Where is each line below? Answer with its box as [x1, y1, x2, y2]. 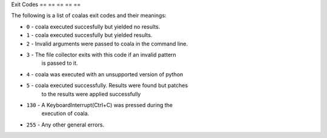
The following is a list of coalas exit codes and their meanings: [11, 12, 167, 19]
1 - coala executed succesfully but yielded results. [26, 31, 153, 39]
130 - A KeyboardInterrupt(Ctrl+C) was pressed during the [26, 101, 173, 108]
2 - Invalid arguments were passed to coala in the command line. [26, 40, 188, 47]
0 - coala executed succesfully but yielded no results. [26, 23, 160, 30]
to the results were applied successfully [41, 90, 141, 97]
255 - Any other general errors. [26, 121, 105, 128]
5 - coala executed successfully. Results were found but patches [26, 82, 188, 89]
